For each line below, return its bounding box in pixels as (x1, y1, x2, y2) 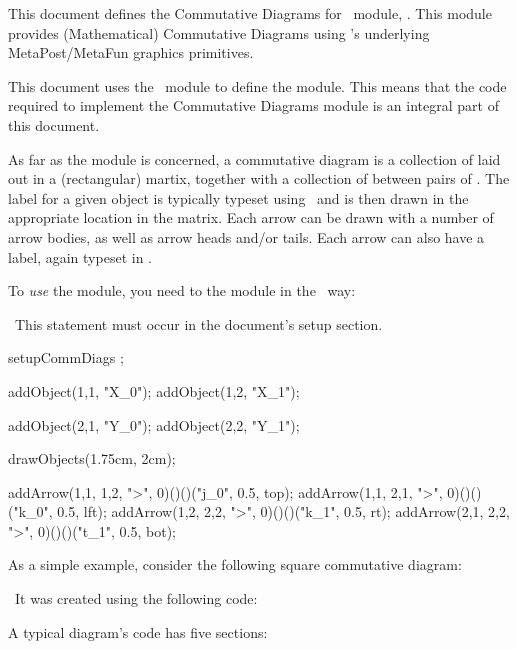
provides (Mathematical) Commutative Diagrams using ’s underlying (8, 22, 430, 43)
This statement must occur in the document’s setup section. (14, 313, 383, 334)
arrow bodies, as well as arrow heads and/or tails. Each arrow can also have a (8, 226, 485, 247)
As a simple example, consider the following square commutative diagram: (8, 554, 462, 575)
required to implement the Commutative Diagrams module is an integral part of (8, 95, 499, 116)
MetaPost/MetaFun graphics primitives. (8, 42, 254, 63)
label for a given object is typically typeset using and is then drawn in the (8, 187, 469, 208)
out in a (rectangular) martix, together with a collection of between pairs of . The (8, 168, 510, 189)
